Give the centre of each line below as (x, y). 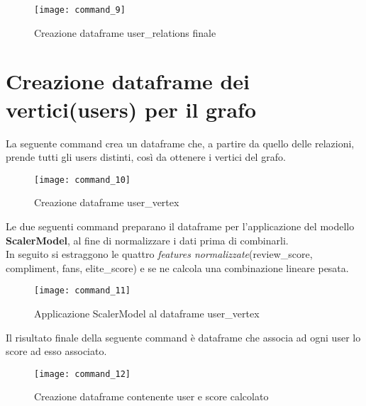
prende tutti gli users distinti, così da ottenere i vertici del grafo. (146, 157)
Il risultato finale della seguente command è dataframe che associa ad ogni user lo (183, 337)
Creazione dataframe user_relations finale (125, 32)
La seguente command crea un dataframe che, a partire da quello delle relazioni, (180, 143)
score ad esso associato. (56, 351)
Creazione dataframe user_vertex (107, 202)
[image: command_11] (83, 291)
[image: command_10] (83, 180)
